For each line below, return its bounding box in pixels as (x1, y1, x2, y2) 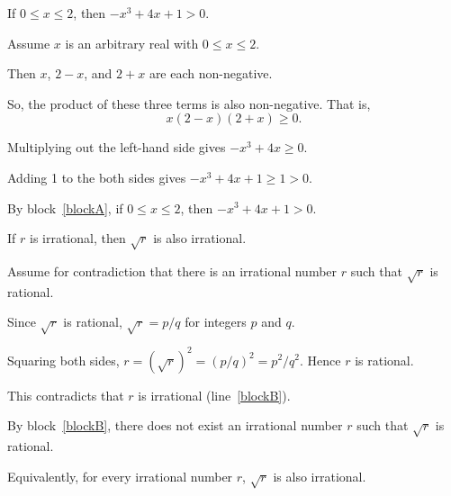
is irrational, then (29, 229, 126, 248)
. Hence (300, 350, 341, 369)
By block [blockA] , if (7, 198, 123, 217)
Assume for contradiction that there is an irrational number (7, 261, 338, 280)
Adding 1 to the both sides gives (7, 167, 186, 186)
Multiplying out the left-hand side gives (7, 138, 226, 157)
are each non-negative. (149, 64, 273, 83)
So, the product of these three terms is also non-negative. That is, (7, 94, 371, 113)
